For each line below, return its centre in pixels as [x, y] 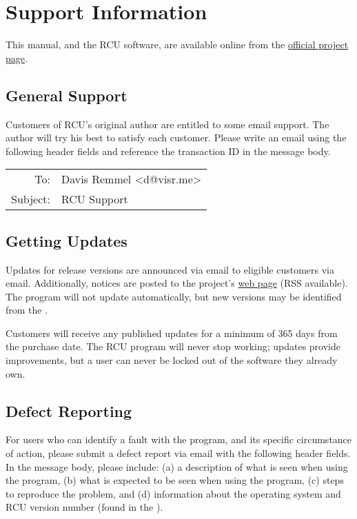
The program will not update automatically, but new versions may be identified [174, 296]
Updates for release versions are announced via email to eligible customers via [170, 269]
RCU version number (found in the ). [84, 507]
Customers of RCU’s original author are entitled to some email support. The [167, 124]
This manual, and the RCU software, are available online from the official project [177, 44]
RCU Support [94, 199]
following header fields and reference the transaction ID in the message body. [168, 151]
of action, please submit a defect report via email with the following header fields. [178, 453]
